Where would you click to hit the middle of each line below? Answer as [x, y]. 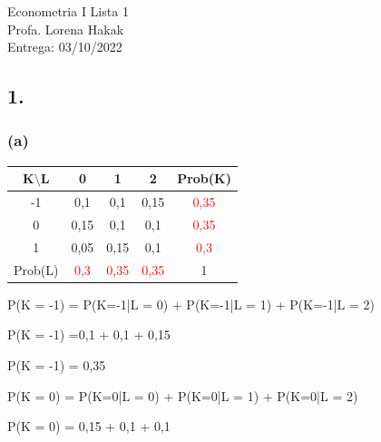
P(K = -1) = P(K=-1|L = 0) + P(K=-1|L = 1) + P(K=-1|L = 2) [191, 304]
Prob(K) [204, 178]
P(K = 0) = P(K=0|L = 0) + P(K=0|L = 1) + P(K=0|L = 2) [183, 395]
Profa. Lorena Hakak [66, 29]
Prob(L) [36, 269]
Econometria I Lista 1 [68, 11]
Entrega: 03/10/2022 [65, 47]
